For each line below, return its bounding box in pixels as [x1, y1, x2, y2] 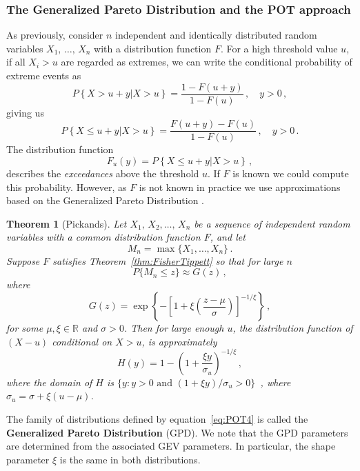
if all [6, 54, 26, 69]
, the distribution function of [232, 321, 353, 335]
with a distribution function [94, 41, 212, 55]
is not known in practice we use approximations [139, 179, 341, 194]
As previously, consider [6, 28, 103, 42]
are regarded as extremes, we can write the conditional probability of [61, 54, 352, 69]
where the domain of [6, 374, 92, 389]
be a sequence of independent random [194, 216, 350, 230]
